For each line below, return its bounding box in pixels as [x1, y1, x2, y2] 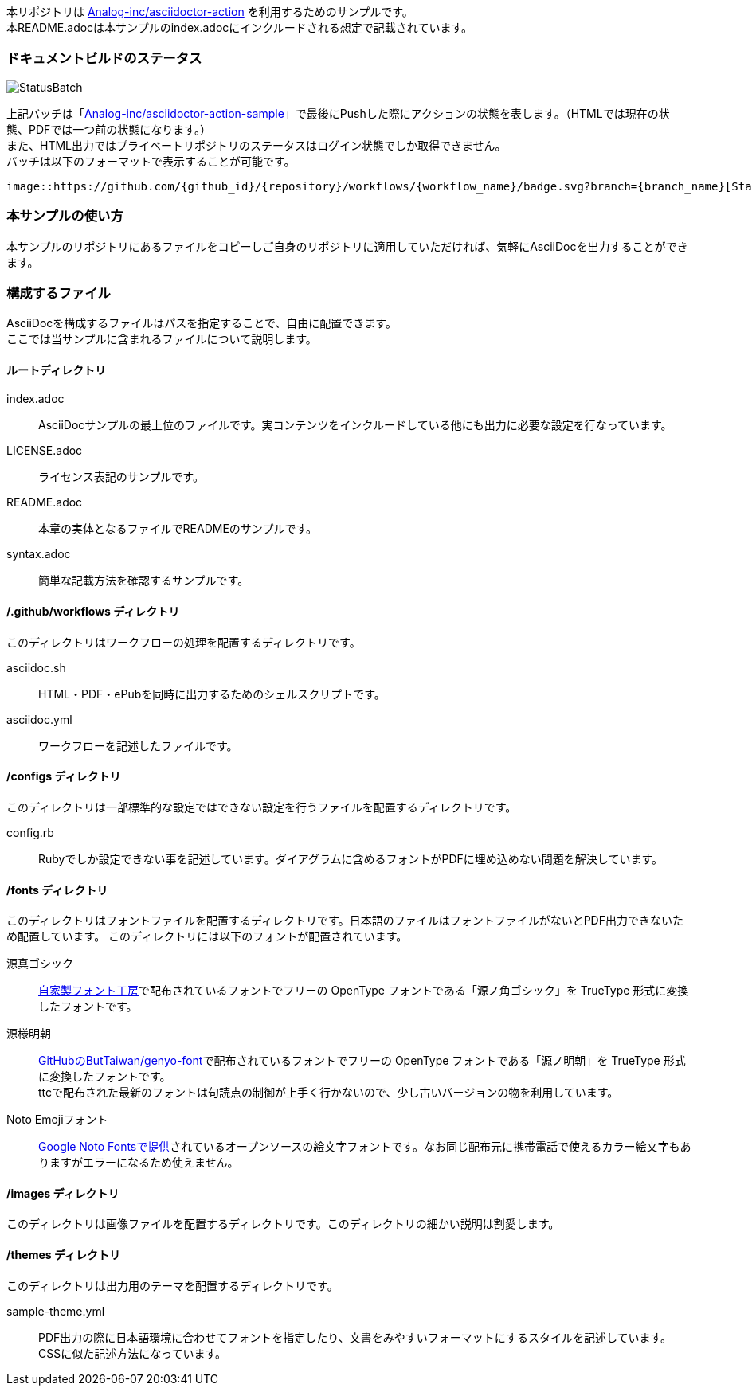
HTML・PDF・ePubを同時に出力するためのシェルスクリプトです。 [38, 686, 386, 701]
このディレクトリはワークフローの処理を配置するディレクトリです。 [6, 635, 361, 649]
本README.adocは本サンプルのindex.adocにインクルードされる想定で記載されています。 [6, 21, 473, 34]
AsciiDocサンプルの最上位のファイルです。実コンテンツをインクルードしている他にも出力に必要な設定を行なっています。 [38, 418, 672, 432]
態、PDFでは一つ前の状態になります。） [6, 122, 211, 136]
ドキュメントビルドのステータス [6, 50, 202, 67]
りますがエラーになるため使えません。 [38, 1155, 239, 1170]
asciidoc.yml [6, 712, 72, 726]
